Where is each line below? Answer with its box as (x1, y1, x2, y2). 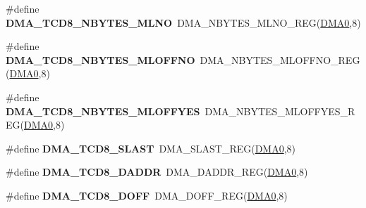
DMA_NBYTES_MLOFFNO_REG (200, 52, 360, 67)
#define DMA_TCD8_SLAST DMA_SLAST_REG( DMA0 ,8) (6, 141, 296, 155)
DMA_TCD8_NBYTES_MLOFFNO (6, 52, 195, 67)
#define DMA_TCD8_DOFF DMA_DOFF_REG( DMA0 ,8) (6, 188, 288, 202)
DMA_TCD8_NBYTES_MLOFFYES (6, 103, 200, 118)
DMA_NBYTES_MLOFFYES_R (205, 103, 355, 118)
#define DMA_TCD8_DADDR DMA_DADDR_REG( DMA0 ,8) (6, 164, 308, 179)
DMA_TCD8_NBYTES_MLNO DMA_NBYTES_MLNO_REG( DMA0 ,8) (6, 15, 361, 30)
